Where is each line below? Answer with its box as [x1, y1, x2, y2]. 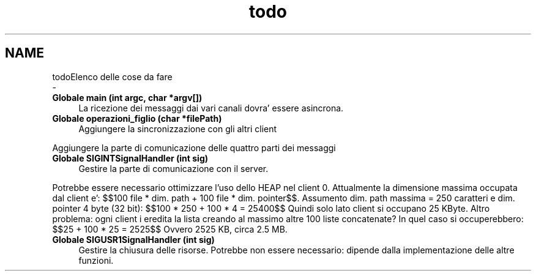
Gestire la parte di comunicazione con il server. [78, 163, 269, 174]
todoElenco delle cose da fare [52, 71, 173, 82]
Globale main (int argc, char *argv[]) [52, 92, 203, 103]
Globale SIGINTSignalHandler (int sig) [52, 152, 209, 163]
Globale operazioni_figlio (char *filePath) [52, 113, 222, 124]
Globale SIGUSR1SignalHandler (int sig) [52, 234, 215, 245]
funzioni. [78, 255, 114, 266]
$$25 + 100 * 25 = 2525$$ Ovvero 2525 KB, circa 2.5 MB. [52, 223, 288, 234]
